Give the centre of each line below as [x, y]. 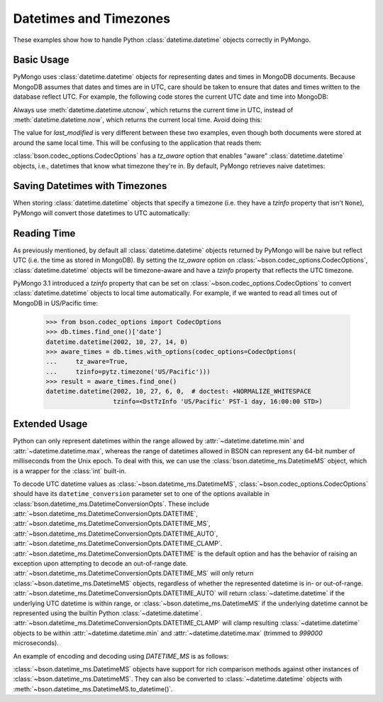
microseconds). [36, 643]
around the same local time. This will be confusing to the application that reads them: [138, 143]
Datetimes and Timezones [91, 18]
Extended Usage [50, 424]
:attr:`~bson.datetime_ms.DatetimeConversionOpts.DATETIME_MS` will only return [133, 573]
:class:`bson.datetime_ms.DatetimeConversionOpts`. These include [111, 504]
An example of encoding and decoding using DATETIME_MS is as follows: [121, 656]
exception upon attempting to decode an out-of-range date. [100, 563]
